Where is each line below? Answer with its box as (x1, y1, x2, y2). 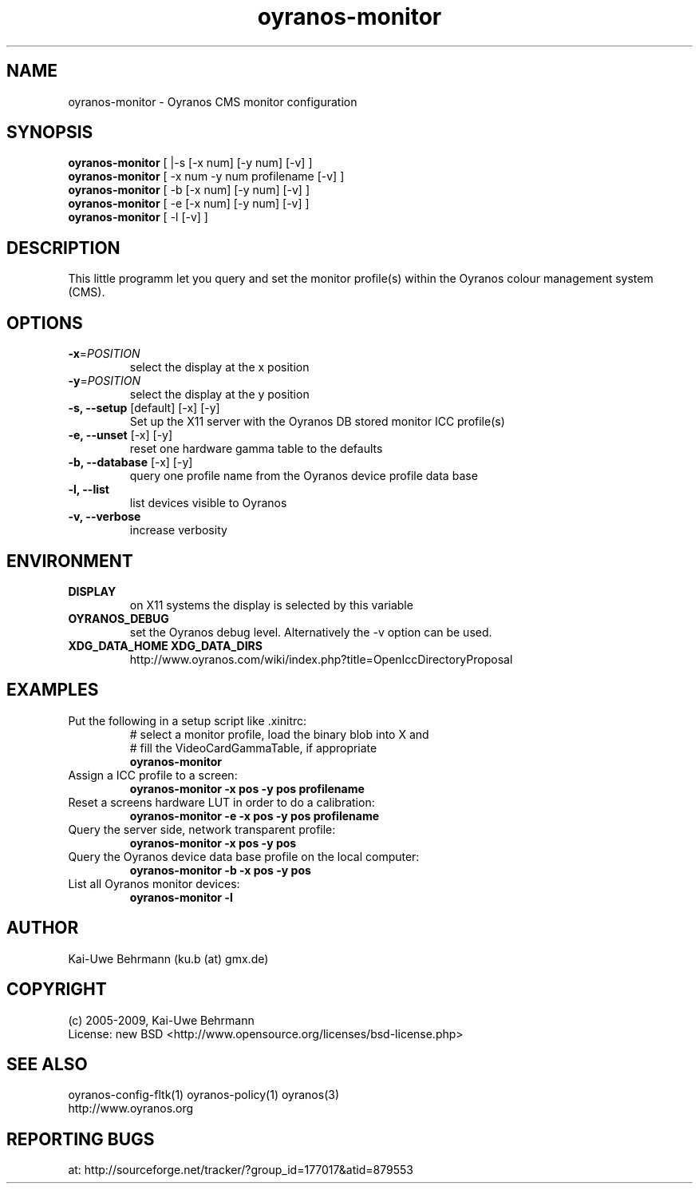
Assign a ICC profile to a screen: (68, 768, 238, 782)
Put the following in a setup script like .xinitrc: (68, 713, 307, 728)
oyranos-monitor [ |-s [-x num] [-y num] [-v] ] (68, 156, 313, 170)
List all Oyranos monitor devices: (68, 876, 240, 891)
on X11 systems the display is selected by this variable (129, 597, 413, 612)
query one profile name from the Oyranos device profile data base (129, 469, 478, 483)
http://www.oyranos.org (68, 1101, 194, 1116)
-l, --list (68, 482, 109, 497)
